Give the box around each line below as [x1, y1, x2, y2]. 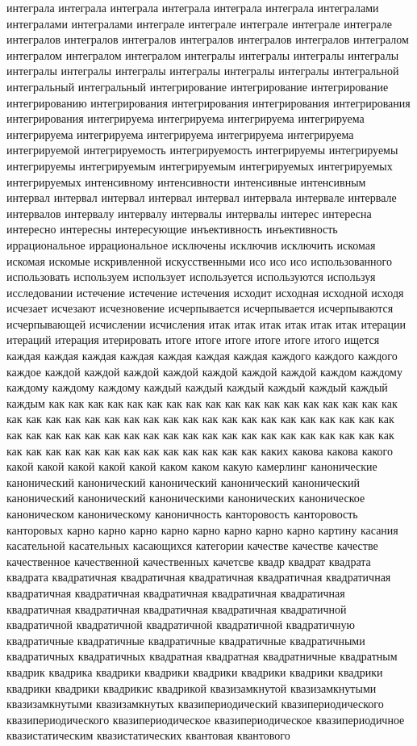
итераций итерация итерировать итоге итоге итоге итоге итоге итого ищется [6, 331, 380, 348]
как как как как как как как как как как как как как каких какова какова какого [6, 442, 393, 459]
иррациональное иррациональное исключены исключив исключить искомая [6, 236, 376, 253]
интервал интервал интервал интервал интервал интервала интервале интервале [6, 189, 397, 206]
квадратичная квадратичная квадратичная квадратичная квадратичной [6, 600, 347, 617]
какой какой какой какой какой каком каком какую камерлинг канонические [6, 458, 377, 475]
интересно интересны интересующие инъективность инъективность [6, 220, 338, 237]
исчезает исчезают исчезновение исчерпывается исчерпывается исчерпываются [6, 300, 394, 316]
